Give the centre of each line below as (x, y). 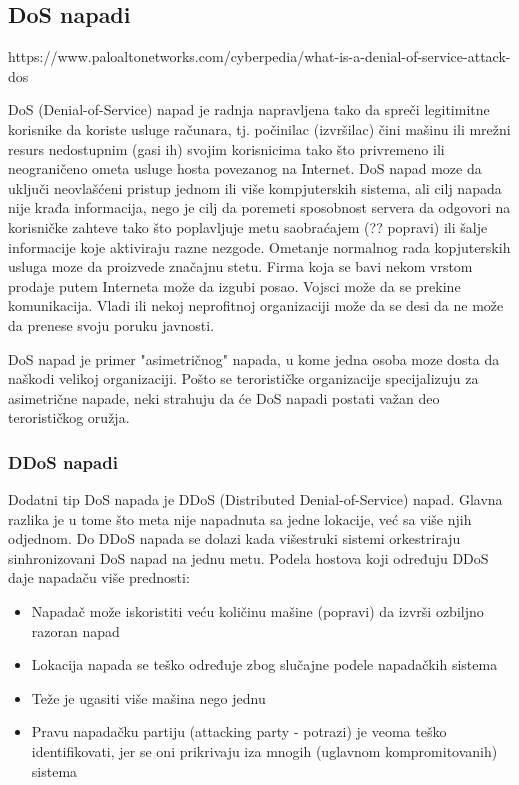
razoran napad (75, 630)
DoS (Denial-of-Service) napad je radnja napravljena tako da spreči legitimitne (249, 109)
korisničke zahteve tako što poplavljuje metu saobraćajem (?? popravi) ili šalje (248, 226)
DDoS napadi (63, 461)
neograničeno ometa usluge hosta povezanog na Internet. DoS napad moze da (245, 168)
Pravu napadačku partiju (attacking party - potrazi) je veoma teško (239, 731)
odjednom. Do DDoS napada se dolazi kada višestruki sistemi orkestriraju (234, 538)
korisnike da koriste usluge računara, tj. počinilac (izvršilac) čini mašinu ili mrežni (259, 128)
